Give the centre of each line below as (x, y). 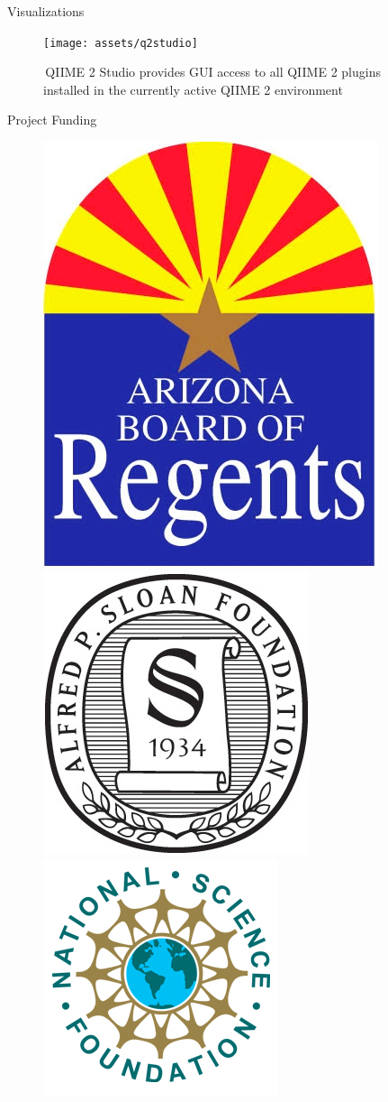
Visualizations (46, 11)
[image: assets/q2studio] (121, 43)
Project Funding (52, 120)
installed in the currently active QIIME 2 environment (193, 89)
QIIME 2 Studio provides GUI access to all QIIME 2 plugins (213, 72)
